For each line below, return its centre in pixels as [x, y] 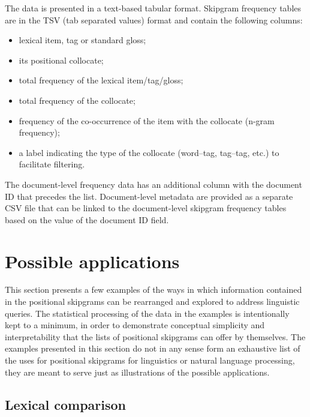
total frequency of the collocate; [77, 100]
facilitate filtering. [52, 164]
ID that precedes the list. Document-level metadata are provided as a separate [149, 196]
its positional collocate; [61, 60]
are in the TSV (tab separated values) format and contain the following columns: [154, 19]
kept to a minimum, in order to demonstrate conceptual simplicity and [135, 325]
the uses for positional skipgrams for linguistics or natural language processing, [150, 360]
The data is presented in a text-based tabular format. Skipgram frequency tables [153, 8]
